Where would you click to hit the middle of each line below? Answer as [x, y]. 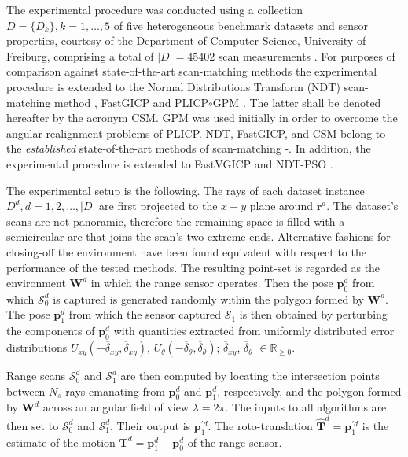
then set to [33, 425]
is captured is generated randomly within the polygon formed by [208, 299]
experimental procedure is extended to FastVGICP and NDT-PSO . [170, 163]
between [26, 391]
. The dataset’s [362, 206]
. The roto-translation [260, 425]
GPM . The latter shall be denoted [297, 102]
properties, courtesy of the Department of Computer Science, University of [186, 41]
